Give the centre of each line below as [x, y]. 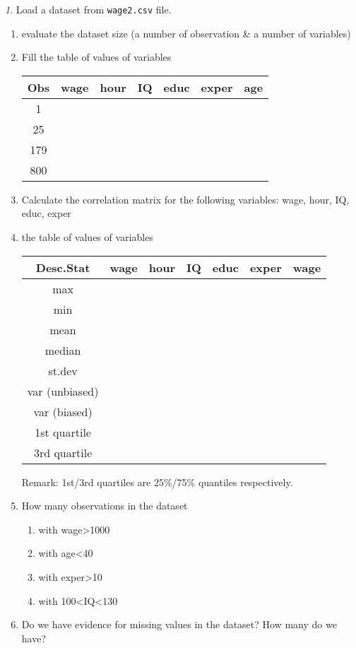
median [63, 350]
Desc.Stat [63, 267]
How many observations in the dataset [105, 506]
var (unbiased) [63, 391]
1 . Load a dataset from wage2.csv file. [88, 9]
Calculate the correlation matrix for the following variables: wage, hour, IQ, [185, 199]
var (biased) [63, 411]
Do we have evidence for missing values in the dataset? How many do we [179, 624]
